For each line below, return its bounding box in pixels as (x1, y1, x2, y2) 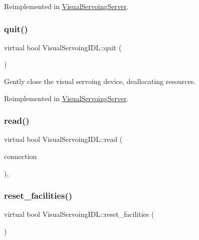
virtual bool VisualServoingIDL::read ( (4, 134, 123, 144)
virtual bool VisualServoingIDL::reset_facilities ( (4, 209, 154, 219)
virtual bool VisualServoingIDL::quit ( (4, 42, 122, 52)
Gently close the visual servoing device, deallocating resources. (4, 76, 196, 86)
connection (4, 151, 37, 161)
